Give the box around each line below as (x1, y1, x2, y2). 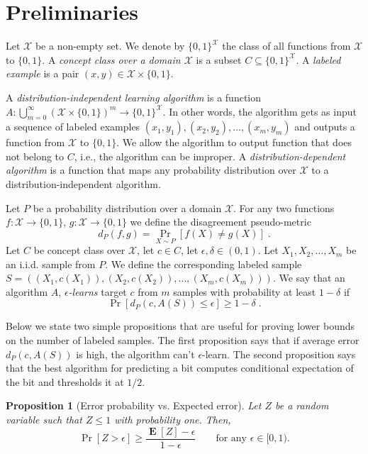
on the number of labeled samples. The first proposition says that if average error (6, 333, 359, 348)
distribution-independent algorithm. (6, 177, 161, 192)
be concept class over (33, 243, 126, 258)
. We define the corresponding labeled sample (105, 256, 302, 271)
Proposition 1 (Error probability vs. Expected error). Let (6, 398, 262, 413)
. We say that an (272, 270, 345, 285)
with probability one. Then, (114, 412, 231, 427)
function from (6, 135, 65, 150)
